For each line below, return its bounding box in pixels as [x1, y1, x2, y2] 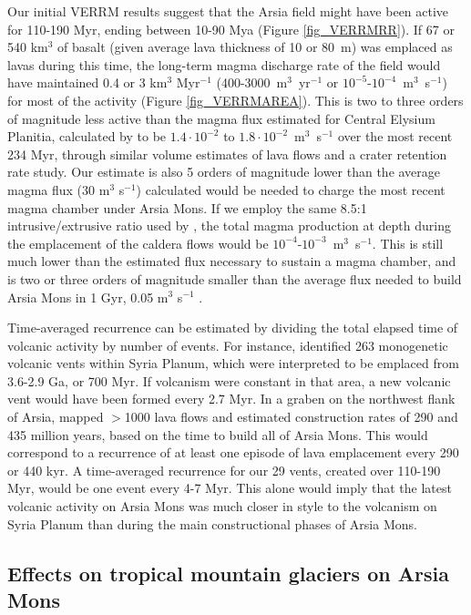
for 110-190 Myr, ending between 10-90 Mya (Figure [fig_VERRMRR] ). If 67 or [7, 19, 455, 38]
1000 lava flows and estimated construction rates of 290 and [124, 407, 458, 426]
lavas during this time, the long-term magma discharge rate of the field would [7, 55, 441, 74]
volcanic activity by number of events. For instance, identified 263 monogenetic [7, 335, 448, 354]
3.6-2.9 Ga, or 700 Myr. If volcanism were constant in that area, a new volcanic [7, 371, 451, 390]
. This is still [372, 233, 444, 252]
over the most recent [337, 127, 453, 146]
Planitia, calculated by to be [7, 127, 167, 146]
